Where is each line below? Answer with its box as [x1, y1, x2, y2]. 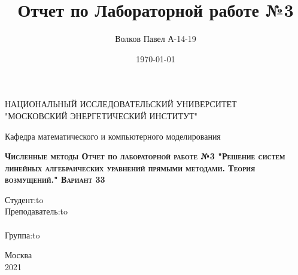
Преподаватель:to [5, 205, 68, 217]
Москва [5, 249, 32, 261]
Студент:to [5, 193, 44, 206]
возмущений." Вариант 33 [5, 173, 105, 186]
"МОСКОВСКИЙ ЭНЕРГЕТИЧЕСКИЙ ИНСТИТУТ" [5, 109, 197, 122]
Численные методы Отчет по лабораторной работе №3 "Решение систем [5, 150, 285, 162]
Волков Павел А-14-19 [115, 32, 196, 45]
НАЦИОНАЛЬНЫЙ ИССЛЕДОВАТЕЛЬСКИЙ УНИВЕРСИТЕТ [5, 98, 237, 110]
